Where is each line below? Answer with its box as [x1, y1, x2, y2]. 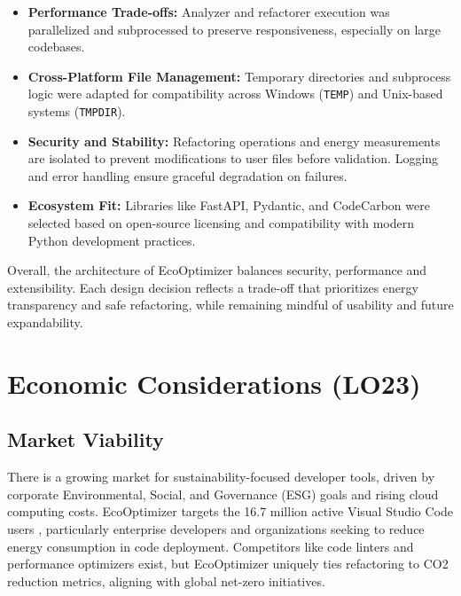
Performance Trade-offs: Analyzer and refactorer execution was [27, 3, 390, 20]
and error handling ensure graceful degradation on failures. [27, 166, 348, 184]
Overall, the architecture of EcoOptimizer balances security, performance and [7, 261, 427, 279]
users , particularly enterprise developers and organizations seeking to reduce [7, 519, 425, 537]
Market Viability [7, 426, 164, 453]
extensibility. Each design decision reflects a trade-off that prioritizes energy [7, 278, 418, 296]
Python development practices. [27, 231, 196, 249]
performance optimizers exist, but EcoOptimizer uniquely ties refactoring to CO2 [7, 554, 449, 573]
